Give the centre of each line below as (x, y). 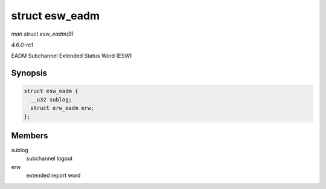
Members (30, 136)
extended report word (53, 176)
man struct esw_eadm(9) (42, 34)
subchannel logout (50, 159)
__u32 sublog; (51, 99)
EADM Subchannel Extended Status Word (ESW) (72, 56)
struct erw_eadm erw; (62, 108)
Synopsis (29, 73)
